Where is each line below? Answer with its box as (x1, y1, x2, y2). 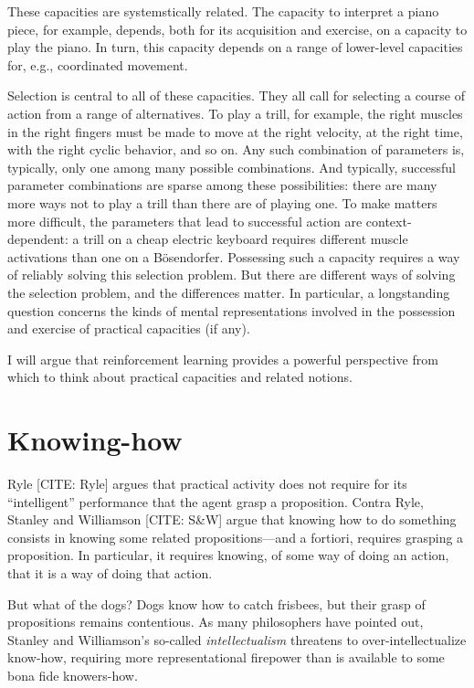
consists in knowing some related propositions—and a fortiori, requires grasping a (7, 527, 464, 546)
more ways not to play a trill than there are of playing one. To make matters (7, 193, 437, 212)
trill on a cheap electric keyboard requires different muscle (83, 229, 408, 249)
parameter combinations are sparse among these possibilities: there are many (7, 175, 437, 195)
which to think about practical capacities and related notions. (7, 367, 353, 386)
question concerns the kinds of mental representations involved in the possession (7, 301, 456, 320)
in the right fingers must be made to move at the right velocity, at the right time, (7, 122, 463, 141)
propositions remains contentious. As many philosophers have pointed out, (7, 612, 424, 631)
